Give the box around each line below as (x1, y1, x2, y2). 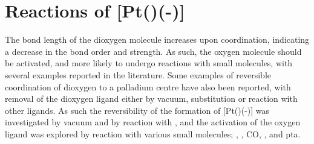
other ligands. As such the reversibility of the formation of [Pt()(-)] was (5, 104, 270, 116)
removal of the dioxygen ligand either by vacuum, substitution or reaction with (5, 92, 298, 105)
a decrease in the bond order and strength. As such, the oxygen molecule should (5, 45, 302, 57)
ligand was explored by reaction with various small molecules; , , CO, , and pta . (5, 127, 301, 140)
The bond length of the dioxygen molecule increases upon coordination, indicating (5, 33, 310, 46)
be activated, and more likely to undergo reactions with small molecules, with (5, 57, 293, 69)
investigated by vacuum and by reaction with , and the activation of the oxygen (5, 116, 301, 128)
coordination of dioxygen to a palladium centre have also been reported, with (5, 80, 291, 93)
